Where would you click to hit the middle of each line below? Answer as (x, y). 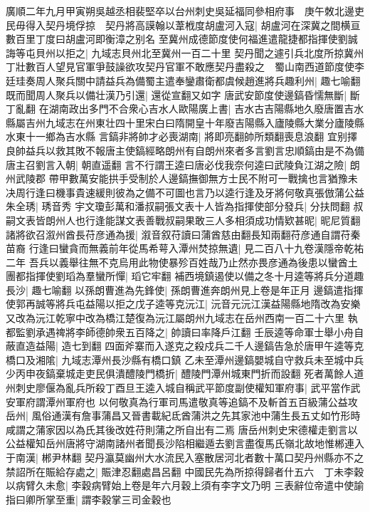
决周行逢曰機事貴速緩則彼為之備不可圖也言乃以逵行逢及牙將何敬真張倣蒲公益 (185, 192)
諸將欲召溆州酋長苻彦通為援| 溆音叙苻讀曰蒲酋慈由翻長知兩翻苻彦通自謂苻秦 (183, 234)
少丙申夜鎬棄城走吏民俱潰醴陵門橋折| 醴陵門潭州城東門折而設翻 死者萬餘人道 (185, 373)
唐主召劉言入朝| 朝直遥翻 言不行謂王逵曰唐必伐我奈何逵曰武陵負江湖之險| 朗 (183, 164)
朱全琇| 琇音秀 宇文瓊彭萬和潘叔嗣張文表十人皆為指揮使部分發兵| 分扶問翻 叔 (185, 206)
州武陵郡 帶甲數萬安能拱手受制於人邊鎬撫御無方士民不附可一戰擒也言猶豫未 (182, 178)
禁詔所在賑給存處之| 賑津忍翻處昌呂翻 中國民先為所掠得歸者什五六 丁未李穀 (185, 471)
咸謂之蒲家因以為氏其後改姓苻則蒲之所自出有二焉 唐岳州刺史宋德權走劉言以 (182, 429)
